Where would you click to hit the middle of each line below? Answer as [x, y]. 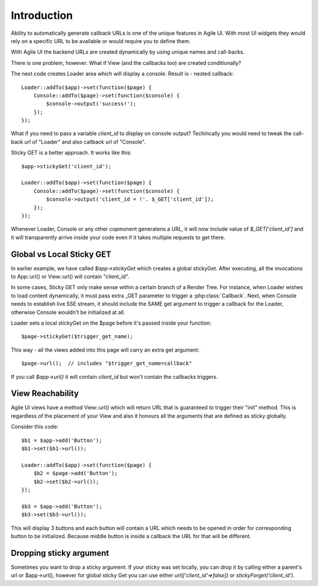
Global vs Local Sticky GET [61, 254]
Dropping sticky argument [60, 553]
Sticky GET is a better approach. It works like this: [71, 153]
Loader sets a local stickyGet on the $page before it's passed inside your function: [111, 323]
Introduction [42, 15]
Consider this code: [35, 427]
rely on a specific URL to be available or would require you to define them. [101, 41]
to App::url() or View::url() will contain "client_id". [70, 277]
